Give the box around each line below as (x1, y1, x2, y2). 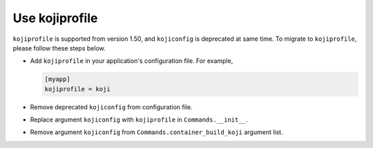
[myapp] (44, 75, 70, 83)
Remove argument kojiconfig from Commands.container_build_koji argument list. (30, 128, 283, 136)
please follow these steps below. (12, 44, 106, 52)
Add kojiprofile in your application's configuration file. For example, (30, 57, 233, 65)
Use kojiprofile (12, 10, 98, 26)
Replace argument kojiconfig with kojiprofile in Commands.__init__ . (30, 115, 248, 124)
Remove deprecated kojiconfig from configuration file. (30, 102, 193, 111)
